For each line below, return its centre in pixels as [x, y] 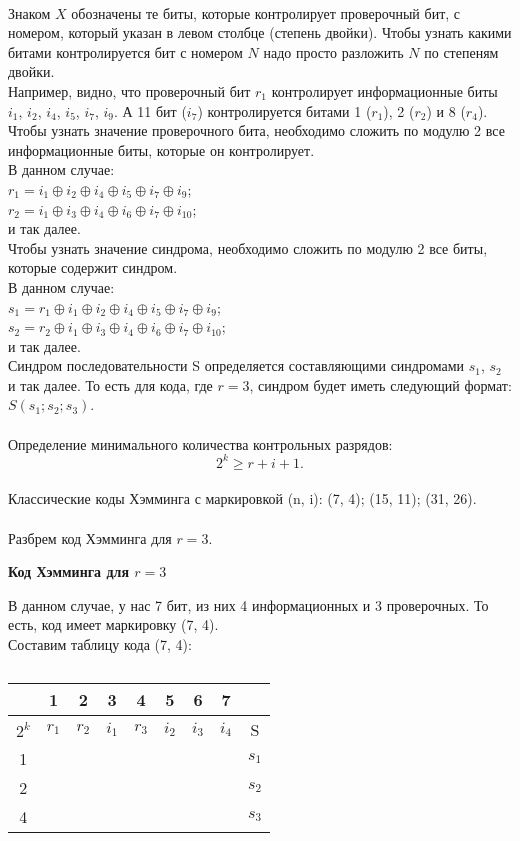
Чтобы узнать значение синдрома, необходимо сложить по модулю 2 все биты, [248, 247]
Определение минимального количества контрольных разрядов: [200, 443]
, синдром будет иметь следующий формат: [380, 384]
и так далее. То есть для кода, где [110, 384]
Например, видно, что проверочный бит [129, 90]
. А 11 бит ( [150, 110]
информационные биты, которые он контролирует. [161, 149]
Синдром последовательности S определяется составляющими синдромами [236, 365]
